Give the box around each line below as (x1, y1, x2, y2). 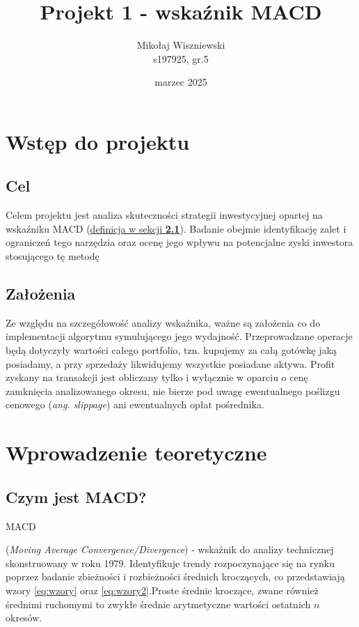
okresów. (6, 610, 42, 625)
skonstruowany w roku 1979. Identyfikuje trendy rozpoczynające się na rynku (6, 555, 335, 570)
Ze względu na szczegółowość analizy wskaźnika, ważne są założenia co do (6, 315, 321, 330)
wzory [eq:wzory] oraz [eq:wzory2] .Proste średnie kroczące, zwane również (6, 582, 319, 597)
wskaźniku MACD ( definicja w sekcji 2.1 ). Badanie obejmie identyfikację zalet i (6, 221, 346, 235)
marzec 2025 (154, 75, 207, 89)
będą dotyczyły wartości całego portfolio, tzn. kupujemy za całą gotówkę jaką (6, 343, 337, 357)
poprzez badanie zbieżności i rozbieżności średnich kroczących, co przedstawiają (6, 569, 345, 584)
